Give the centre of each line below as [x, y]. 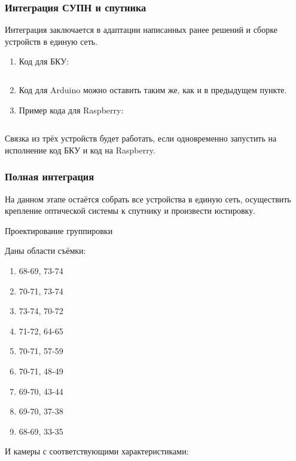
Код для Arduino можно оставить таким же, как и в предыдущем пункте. [153, 90]
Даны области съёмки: [45, 251]
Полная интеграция [50, 176]
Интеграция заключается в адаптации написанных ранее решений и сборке [141, 30]
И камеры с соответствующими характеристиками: [97, 451]
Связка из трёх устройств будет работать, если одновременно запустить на [141, 138]
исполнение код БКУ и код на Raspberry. [80, 150]
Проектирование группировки [59, 230]
